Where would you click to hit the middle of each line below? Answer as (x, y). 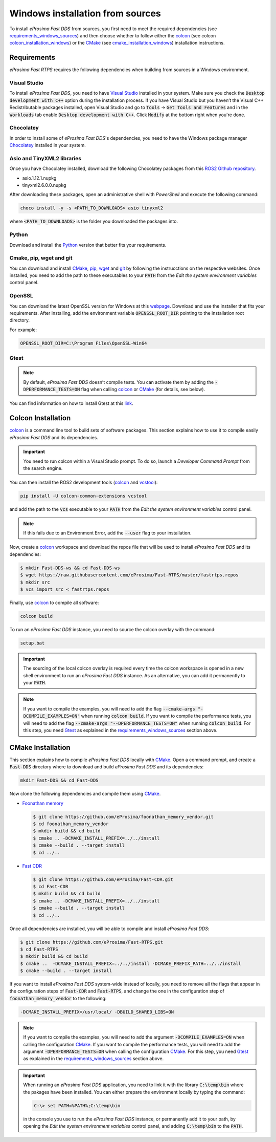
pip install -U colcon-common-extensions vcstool (84, 496)
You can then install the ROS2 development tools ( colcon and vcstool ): (84, 482)
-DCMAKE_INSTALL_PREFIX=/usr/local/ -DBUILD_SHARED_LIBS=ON (97, 1012)
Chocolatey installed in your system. (48, 145)
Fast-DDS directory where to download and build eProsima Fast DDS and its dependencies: (107, 767)
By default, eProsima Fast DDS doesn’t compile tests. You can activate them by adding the (119, 382)
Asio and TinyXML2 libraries (45, 158)
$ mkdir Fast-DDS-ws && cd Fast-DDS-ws (70, 568)
